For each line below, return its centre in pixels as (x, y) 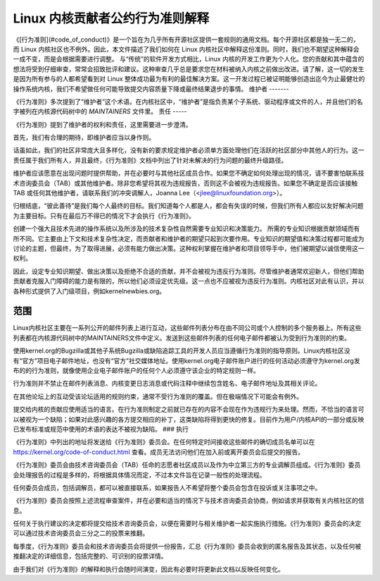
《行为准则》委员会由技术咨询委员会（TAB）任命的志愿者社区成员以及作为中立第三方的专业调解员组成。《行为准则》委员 (187, 465)
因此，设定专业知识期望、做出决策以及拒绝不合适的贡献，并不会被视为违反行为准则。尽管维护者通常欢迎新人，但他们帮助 (189, 271)
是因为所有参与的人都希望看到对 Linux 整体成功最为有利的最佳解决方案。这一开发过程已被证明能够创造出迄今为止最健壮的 (189, 79)
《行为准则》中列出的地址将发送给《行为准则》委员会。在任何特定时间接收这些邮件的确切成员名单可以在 (164, 442)
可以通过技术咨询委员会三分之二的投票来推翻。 (81, 533)
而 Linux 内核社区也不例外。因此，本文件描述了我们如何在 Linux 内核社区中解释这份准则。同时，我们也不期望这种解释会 (186, 49)
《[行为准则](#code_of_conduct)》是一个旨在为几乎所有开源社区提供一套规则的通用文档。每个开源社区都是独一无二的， (186, 39)
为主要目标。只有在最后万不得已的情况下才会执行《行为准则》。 (104, 216)
